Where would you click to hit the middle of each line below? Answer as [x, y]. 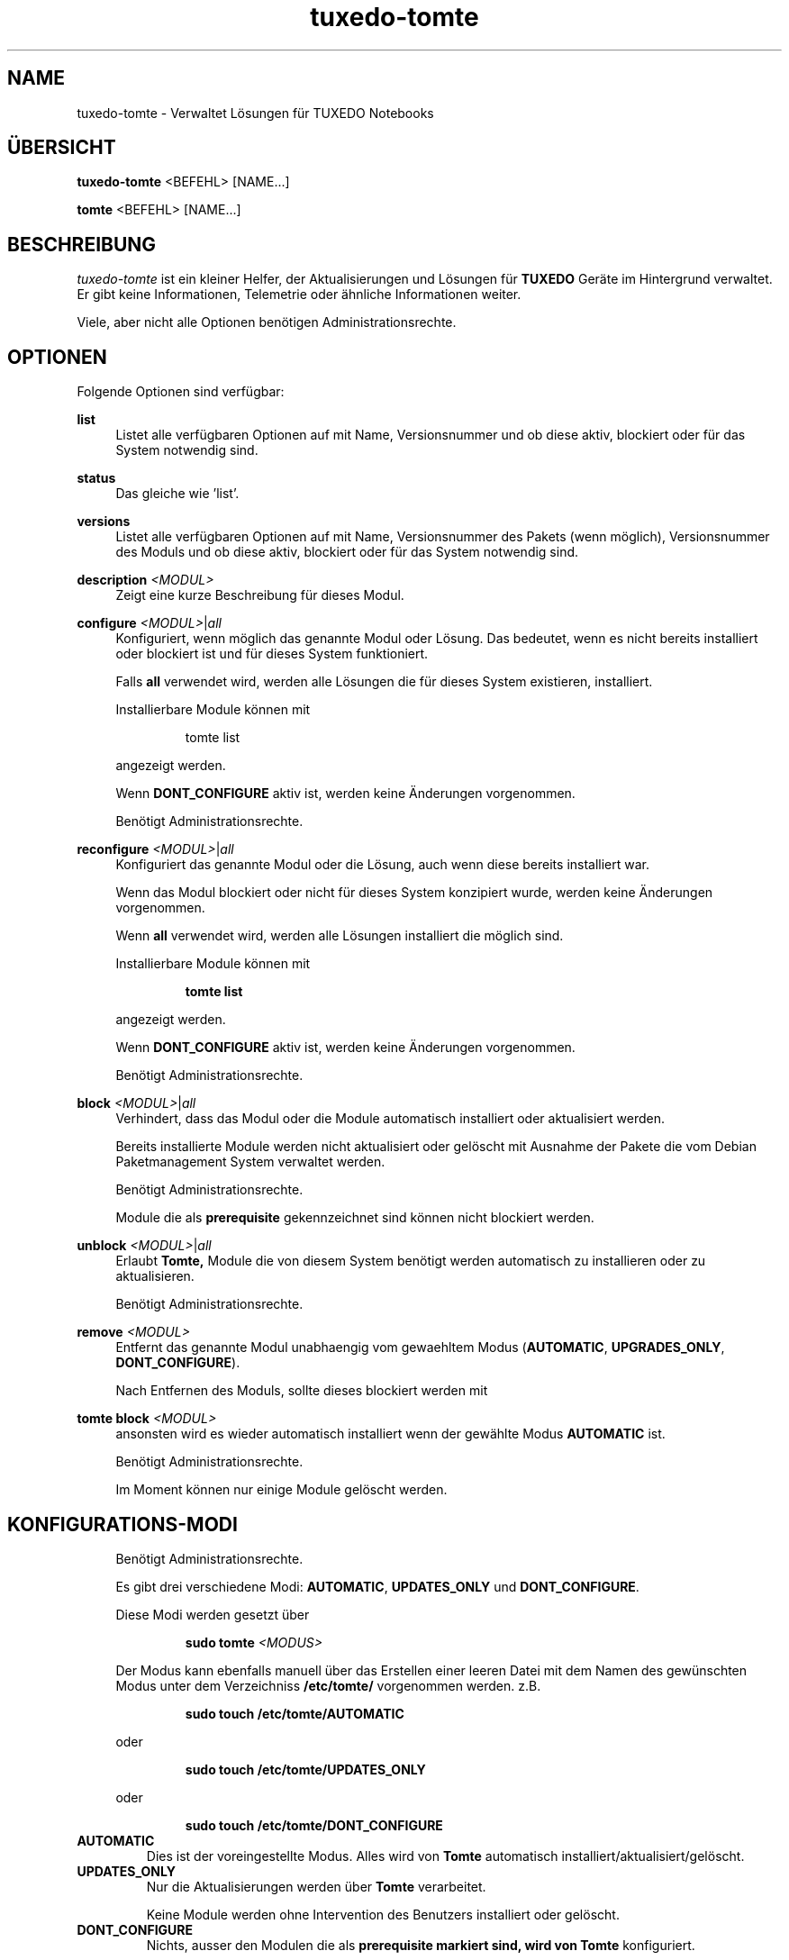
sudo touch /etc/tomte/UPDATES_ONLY [305, 1769]
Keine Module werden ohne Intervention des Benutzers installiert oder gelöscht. [383, 1914]
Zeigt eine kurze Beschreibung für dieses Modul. [260, 595]
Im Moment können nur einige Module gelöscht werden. [281, 1490]
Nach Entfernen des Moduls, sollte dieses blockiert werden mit [302, 1391]
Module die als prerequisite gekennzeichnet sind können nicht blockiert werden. [355, 1218]
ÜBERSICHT [62, 148]
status [96, 478]
